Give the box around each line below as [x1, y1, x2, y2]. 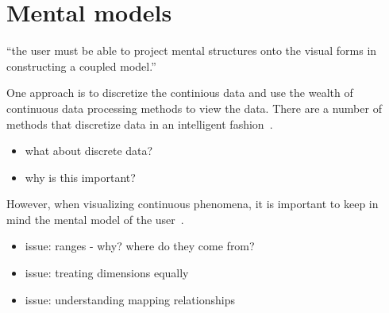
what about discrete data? [25, 142, 153, 159]
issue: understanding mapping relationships [25, 291, 235, 307]
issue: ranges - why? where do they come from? [25, 238, 255, 254]
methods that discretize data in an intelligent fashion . [6, 115, 273, 132]
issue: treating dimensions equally [25, 265, 189, 281]
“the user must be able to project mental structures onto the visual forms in [6, 42, 377, 59]
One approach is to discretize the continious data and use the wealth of [6, 84, 353, 101]
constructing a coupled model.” [6, 57, 156, 74]
